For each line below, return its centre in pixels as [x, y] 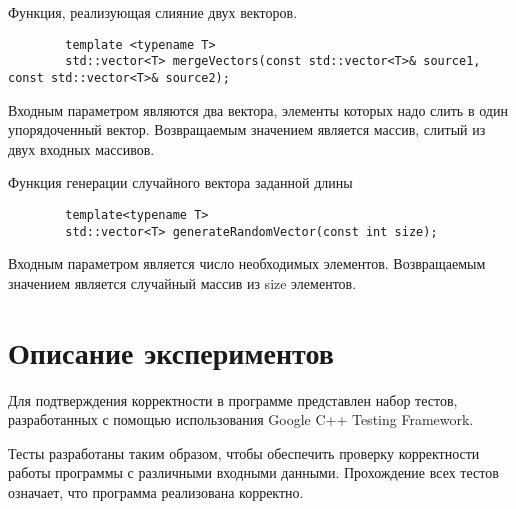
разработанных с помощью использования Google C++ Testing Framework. [241, 419]
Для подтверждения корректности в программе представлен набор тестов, [233, 399]
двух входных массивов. [81, 148]
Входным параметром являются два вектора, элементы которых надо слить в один [258, 109]
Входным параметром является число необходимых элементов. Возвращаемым [247, 263]
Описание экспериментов [171, 351]
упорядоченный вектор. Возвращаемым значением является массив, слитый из [247, 129]
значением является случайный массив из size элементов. [182, 282]
